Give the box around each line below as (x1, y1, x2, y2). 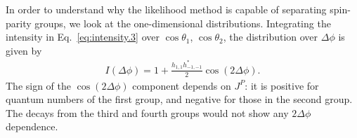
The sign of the (6, 78, 72, 92)
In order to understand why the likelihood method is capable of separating (6, 2, 327, 16)
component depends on (132, 78, 231, 92)
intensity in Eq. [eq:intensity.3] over (6, 29, 160, 44)
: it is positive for (245, 78, 319, 92)
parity (6, 15, 32, 30)
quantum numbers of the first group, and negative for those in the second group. (6, 92, 353, 106)
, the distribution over (223, 29, 318, 44)
